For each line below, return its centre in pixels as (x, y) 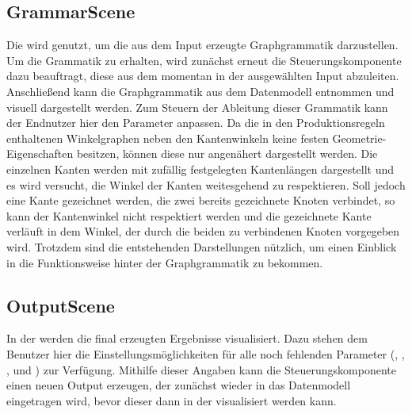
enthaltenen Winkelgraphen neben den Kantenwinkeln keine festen (168, 138)
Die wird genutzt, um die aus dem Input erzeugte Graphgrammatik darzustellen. (202, 45)
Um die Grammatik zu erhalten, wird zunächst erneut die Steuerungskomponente (204, 60)
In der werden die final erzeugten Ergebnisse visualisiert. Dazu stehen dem (187, 338)
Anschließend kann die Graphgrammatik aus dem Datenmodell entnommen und (200, 91)
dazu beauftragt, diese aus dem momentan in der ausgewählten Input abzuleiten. (203, 76)
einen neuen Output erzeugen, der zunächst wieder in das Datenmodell (179, 385)
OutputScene (61, 305)
